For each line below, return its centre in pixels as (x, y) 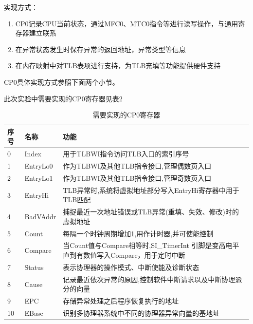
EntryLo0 (39, 166)
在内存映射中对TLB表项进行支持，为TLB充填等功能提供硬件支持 (118, 66)
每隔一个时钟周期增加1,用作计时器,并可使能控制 (138, 233)
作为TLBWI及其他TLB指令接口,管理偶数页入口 (137, 166)
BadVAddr (40, 216)
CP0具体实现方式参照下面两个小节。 (62, 82)
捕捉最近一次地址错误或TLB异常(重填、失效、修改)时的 (151, 212)
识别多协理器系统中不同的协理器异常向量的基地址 (141, 313)
